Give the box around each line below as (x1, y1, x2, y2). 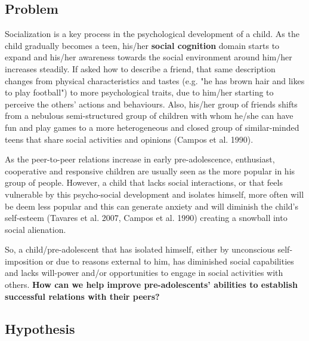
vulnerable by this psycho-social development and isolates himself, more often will (5, 188, 304, 200)
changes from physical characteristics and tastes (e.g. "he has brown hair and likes (5, 74, 305, 87)
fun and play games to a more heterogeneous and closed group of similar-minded (5, 121, 299, 133)
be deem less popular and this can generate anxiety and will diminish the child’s (5, 199, 299, 212)
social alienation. (5, 223, 66, 235)
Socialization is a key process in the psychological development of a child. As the (5, 27, 299, 40)
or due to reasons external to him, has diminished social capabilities (45, 254, 294, 267)
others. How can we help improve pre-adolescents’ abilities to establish (5, 278, 298, 291)
